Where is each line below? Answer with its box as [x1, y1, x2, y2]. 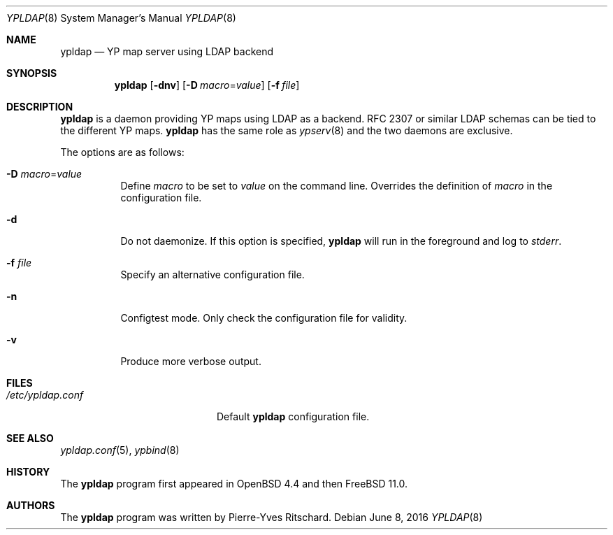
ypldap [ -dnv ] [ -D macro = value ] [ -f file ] [114, 79, 300, 91]
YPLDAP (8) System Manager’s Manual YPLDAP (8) [6, 12, 236, 24]
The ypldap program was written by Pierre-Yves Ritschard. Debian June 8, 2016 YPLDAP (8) [60, 511, 483, 523]
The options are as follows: [60, 146, 185, 158]
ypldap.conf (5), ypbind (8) [60, 444, 180, 456]
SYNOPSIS [6, 67, 57, 79]
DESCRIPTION [6, 101, 73, 113]
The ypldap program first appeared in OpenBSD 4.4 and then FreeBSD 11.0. [60, 478, 408, 490]
